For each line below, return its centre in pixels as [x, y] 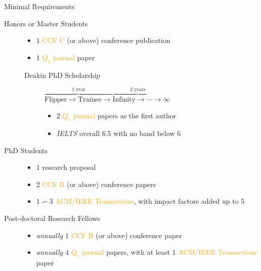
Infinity [124, 99]
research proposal [69, 167]
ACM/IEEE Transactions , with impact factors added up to [147, 201]
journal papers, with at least [126, 252]
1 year [78, 89]
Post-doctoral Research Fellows [52, 218]
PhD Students [26, 150]
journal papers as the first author [125, 116]
